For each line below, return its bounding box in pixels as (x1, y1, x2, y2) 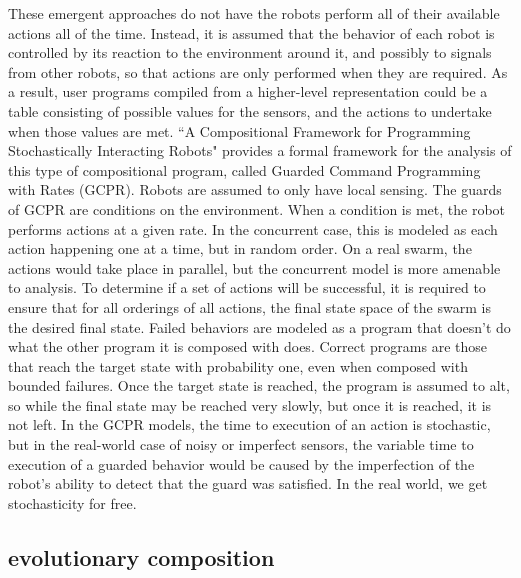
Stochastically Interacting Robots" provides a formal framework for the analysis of (8, 140, 512, 161)
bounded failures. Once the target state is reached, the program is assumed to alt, (8, 375, 510, 396)
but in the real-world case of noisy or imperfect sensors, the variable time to (8, 434, 474, 455)
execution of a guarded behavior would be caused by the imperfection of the (8, 453, 475, 474)
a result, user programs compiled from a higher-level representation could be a (8, 81, 488, 102)
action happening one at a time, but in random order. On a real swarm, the (8, 238, 472, 259)
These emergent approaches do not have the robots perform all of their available (8, 3, 500, 23)
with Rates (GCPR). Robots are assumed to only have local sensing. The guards (8, 179, 502, 200)
